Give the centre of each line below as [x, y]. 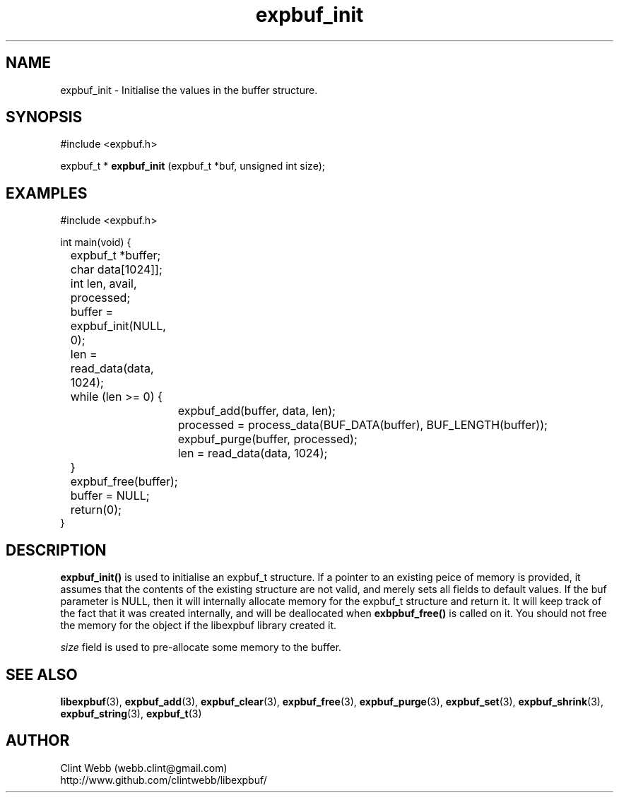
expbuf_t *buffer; [116, 256]
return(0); [96, 510]
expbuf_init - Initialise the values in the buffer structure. [189, 90]
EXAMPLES [47, 193]
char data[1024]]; [116, 270]
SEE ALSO [42, 674]
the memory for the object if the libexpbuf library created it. [199, 626]
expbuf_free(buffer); [124, 482]
